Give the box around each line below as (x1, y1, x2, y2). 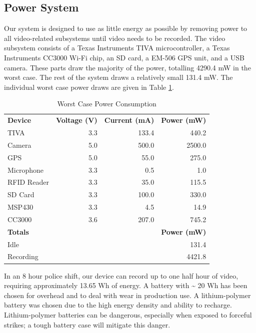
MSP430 (7, 202, 33, 212)
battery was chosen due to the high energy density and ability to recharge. (4, 300, 232, 310)
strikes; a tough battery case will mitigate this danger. (4, 319, 170, 330)
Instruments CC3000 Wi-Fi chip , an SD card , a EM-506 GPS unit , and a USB (4, 52, 244, 62)
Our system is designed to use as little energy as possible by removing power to (4, 23, 247, 33)
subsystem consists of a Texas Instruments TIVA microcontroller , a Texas (4, 42, 230, 53)
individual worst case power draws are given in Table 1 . (4, 81, 174, 92)
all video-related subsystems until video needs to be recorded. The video (4, 32, 225, 43)
